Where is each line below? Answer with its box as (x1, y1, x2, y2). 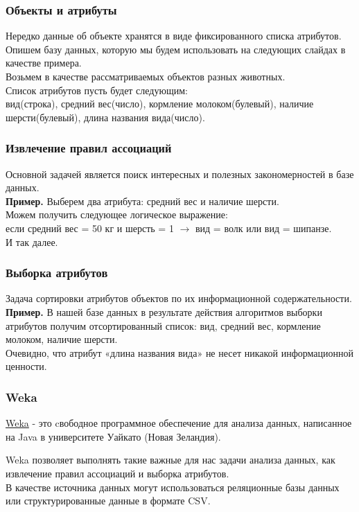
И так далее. (6, 234, 58, 249)
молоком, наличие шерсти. (6, 332, 118, 346)
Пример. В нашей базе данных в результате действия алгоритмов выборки (6, 304, 322, 319)
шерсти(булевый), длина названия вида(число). (6, 109, 205, 124)
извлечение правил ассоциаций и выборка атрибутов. (6, 466, 229, 480)
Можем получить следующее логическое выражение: (6, 207, 228, 222)
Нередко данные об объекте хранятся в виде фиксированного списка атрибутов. (6, 28, 342, 43)
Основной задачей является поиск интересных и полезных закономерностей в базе (6, 166, 354, 181)
